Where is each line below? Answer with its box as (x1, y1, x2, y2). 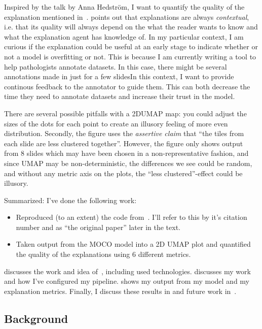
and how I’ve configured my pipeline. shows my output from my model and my (4, 276, 250, 286)
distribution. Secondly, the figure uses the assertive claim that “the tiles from (4, 128, 244, 139)
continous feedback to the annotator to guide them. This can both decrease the (4, 81, 250, 91)
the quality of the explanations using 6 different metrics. (16, 249, 191, 259)
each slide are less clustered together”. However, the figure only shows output (4, 138, 243, 148)
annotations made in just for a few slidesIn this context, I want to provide (4, 71, 234, 82)
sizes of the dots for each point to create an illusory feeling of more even (4, 118, 228, 128)
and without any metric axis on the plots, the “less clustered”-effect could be (4, 168, 243, 178)
